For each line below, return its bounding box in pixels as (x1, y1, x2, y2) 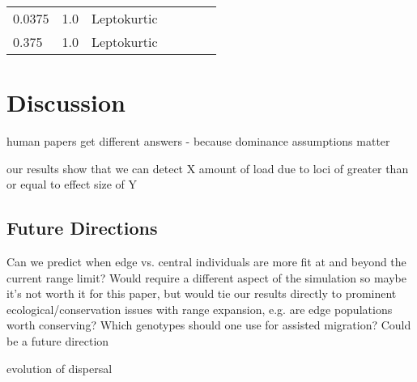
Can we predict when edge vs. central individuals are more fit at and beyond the (6, 253, 406, 270)
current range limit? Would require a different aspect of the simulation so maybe (6, 269, 406, 286)
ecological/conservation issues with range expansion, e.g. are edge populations (6, 300, 393, 317)
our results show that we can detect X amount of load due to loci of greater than (6, 159, 409, 176)
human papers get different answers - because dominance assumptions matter (6, 133, 390, 150)
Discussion (6, 86, 126, 119)
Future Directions (6, 215, 158, 240)
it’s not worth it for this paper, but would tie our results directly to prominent (6, 285, 397, 302)
